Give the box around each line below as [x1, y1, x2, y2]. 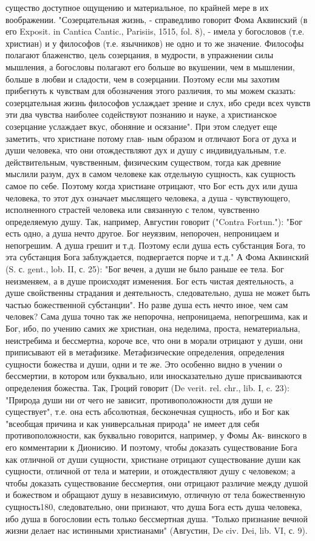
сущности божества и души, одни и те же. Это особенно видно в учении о [5, 357, 282, 370]
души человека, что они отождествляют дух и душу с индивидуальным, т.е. [5, 144, 286, 156]
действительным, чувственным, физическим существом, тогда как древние [5, 155, 281, 168]
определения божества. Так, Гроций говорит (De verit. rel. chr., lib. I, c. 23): [5, 381, 290, 394]
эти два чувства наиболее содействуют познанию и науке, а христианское [5, 108, 277, 121]
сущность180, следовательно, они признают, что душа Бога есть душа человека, [5, 500, 302, 512]
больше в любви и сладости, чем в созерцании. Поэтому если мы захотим [5, 72, 280, 85]
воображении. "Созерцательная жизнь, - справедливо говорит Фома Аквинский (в [5, 13, 308, 25]
